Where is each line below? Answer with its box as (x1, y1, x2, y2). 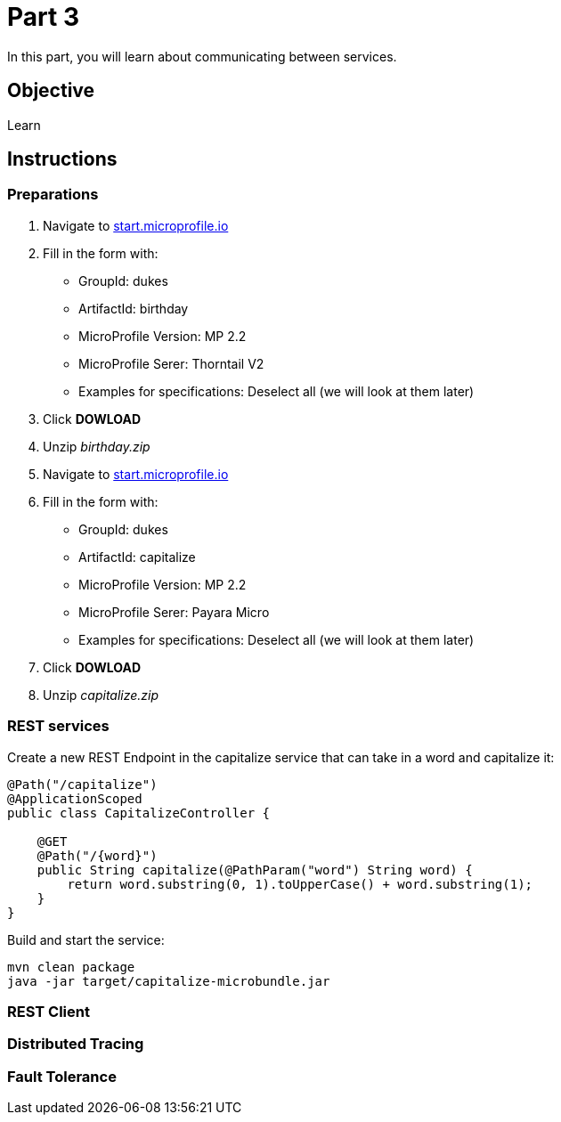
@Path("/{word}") (37, 848, 158, 863)
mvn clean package (7, 959, 135, 974)
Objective (7, 79, 95, 102)
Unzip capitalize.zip (43, 687, 159, 703)
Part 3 (7, 2, 79, 32)
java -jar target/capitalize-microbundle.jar (7, 973, 330, 988)
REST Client (7, 1002, 90, 1020)
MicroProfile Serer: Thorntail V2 (78, 355, 264, 371)
